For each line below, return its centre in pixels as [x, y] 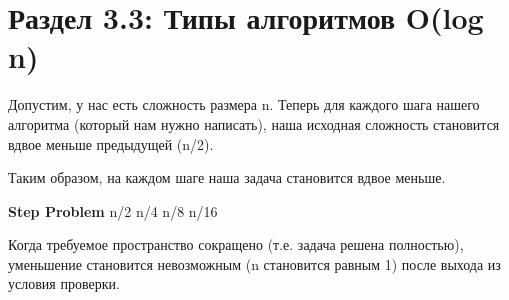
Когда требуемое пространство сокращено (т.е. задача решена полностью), [236, 244]
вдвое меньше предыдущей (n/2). [111, 143]
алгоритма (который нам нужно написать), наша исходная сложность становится [254, 123]
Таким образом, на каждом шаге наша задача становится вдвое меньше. [227, 177]
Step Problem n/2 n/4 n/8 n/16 [113, 210]
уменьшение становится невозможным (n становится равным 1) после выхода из [254, 263]
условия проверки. [64, 283]
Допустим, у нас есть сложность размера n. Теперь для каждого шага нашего [244, 104]
